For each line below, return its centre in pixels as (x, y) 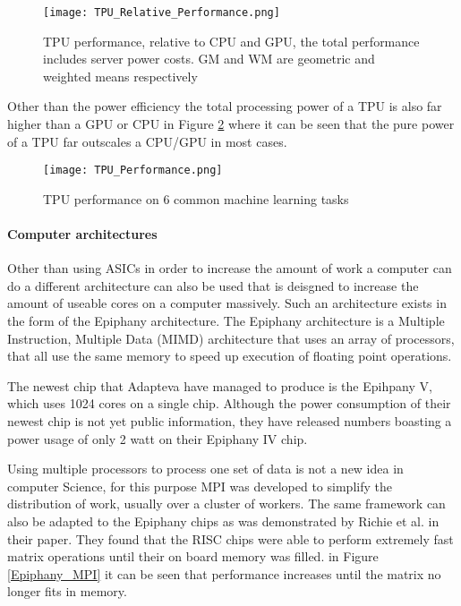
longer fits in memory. (67, 591)
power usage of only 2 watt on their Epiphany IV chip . (158, 438)
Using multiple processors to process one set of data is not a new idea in (205, 469)
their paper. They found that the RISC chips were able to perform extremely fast (230, 538)
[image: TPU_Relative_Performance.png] (162, 13)
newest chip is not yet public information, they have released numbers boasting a (230, 421)
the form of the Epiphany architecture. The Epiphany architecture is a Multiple (226, 321)
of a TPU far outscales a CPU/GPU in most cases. (147, 141)
